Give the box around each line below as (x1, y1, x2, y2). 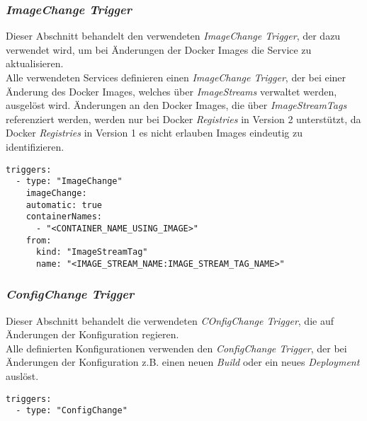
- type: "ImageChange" (16, 176, 123, 187)
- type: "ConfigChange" (16, 405, 128, 416)
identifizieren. (6, 139, 64, 154)
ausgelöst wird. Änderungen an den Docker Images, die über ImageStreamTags (6, 98, 347, 113)
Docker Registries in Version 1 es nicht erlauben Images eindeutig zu (6, 125, 303, 140)
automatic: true (26, 200, 103, 210)
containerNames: (26, 212, 103, 222)
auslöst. (6, 369, 39, 383)
